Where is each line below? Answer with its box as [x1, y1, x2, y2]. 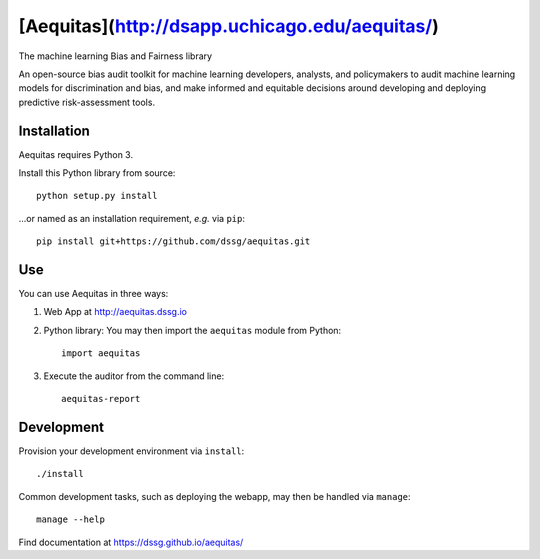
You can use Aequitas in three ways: [18, 288, 169, 300]
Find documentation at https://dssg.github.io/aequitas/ [18, 536, 244, 548]
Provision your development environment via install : [18, 445, 245, 457]
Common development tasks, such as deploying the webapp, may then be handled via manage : [18, 490, 411, 502]
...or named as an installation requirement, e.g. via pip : [18, 212, 245, 224]
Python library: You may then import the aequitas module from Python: [43, 324, 342, 336]
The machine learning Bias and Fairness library [18, 50, 213, 62]
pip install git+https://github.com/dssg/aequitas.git [36, 236, 311, 247]
